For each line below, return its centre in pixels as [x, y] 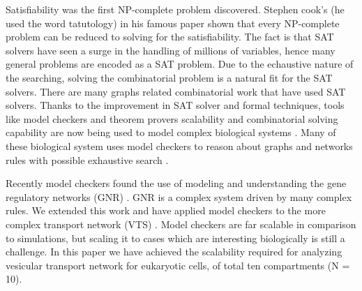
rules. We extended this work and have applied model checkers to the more [166, 210]
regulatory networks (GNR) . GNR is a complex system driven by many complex [179, 196]
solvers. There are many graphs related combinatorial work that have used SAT [176, 91]
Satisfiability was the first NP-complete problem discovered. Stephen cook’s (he [175, 9]
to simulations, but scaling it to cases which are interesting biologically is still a [175, 238]
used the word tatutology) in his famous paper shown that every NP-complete [173, 23]
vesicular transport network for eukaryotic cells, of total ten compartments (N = [178, 265]
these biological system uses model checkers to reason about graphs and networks [179, 145]
